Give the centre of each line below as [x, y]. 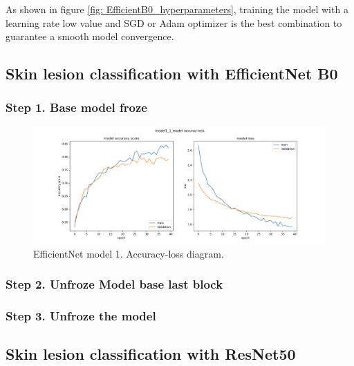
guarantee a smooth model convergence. [90, 36]
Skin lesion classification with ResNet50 [151, 354]
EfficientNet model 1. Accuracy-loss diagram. [129, 253]
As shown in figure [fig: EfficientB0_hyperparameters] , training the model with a [177, 9]
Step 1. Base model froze [76, 107]
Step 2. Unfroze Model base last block [114, 284]
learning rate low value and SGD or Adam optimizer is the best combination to [174, 22]
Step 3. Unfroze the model [81, 316]
